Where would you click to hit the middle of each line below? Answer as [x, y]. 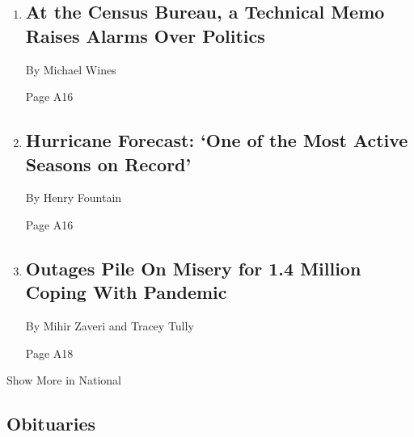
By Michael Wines [71, 69]
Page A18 [49, 353]
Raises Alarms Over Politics [145, 35]
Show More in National [64, 380]
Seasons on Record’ [108, 164]
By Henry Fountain [74, 197]
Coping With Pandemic [126, 292]
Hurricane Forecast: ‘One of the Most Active [217, 140]
